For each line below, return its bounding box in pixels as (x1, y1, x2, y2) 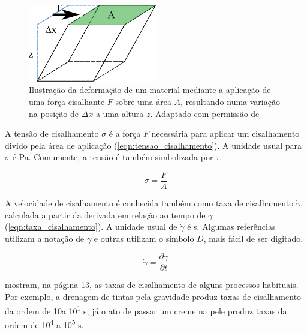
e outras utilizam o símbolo (94, 232, 194, 244)
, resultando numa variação (180, 95, 280, 107)
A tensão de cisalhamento (5, 127, 99, 140)
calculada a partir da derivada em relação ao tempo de (5, 208, 206, 221)
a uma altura (95, 107, 144, 119)
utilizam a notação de (5, 232, 85, 244)
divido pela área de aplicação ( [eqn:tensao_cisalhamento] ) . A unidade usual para (5, 139, 302, 151)
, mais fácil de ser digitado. (203, 232, 303, 244)
